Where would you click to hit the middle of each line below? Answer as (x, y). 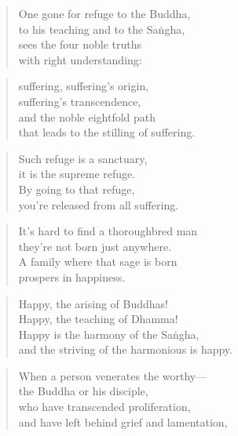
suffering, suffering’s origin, (84, 86)
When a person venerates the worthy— (113, 375)
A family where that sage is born (98, 262)
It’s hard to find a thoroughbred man (108, 231)
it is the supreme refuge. (77, 174)
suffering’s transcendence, (80, 101)
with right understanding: (80, 59)
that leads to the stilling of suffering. (107, 132)
